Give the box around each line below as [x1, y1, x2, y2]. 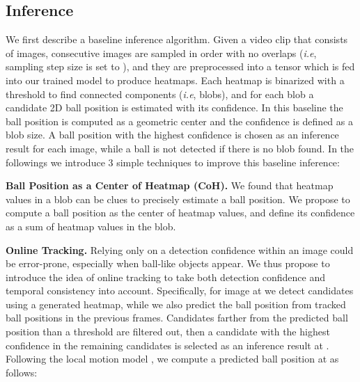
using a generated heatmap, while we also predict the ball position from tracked [6, 296, 346, 311]
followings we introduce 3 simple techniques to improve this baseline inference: [6, 154, 340, 169]
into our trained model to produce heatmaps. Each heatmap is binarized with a [6, 72, 345, 87]
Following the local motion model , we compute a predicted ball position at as [6, 351, 339, 366]
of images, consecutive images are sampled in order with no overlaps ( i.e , [6, 45, 317, 60]
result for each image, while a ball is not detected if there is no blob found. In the [6, 141, 354, 155]
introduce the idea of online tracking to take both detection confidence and [6, 269, 325, 284]
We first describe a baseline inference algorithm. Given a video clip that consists [6, 32, 348, 47]
